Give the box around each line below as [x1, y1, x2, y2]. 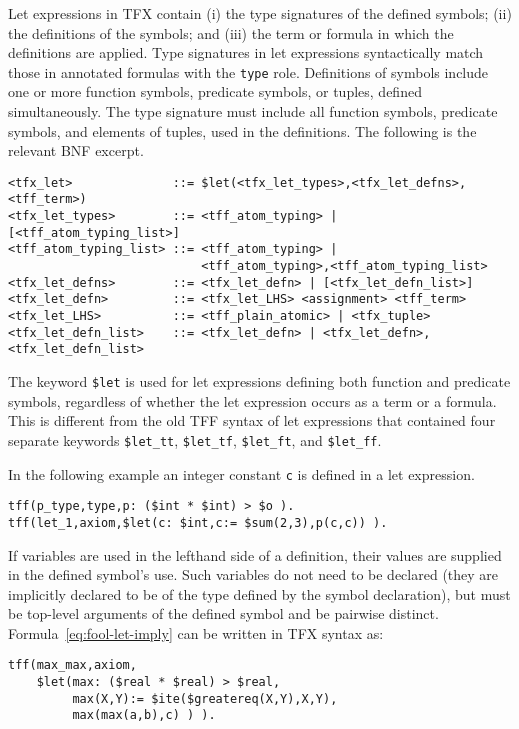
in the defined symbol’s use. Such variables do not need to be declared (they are [8, 564, 499, 585]
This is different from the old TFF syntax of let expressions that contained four [8, 410, 496, 431]
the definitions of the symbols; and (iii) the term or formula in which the [8, 22, 454, 43]
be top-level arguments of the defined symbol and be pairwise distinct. [8, 603, 439, 624]
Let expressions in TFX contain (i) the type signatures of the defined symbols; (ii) [8, 3, 512, 23]
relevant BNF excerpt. [8, 140, 144, 161]
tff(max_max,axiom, [8, 658, 137, 673]
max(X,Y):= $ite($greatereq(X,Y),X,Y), [72, 691, 338, 706]
